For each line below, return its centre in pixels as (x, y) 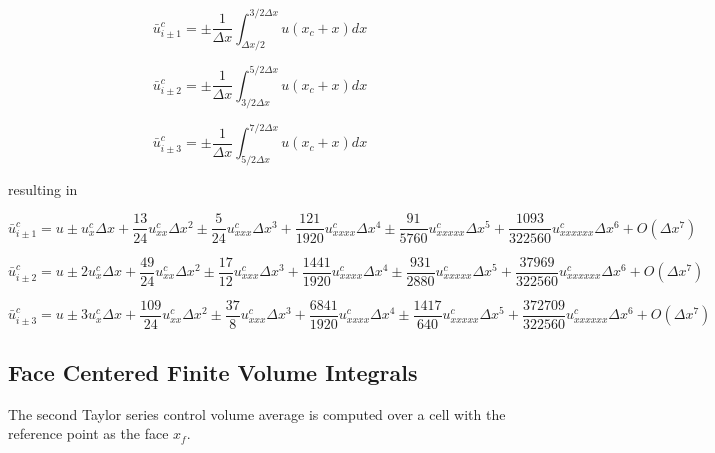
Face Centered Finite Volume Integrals (213, 372)
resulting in (43, 188)
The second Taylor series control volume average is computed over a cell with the (257, 413)
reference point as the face (88, 433)
